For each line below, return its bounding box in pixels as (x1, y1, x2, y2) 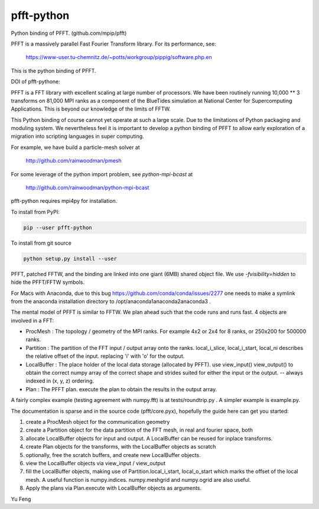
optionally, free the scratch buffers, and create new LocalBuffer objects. (25, 451, 201, 458)
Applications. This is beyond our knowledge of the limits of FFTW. (11, 105, 171, 112)
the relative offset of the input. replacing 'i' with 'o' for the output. (25, 352, 185, 360)
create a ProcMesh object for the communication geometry (25, 418, 170, 425)
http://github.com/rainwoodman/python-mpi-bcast (25, 184, 149, 192)
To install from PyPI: (11, 208, 60, 215)
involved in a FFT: (11, 317, 54, 324)
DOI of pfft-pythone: (11, 78, 60, 85)
